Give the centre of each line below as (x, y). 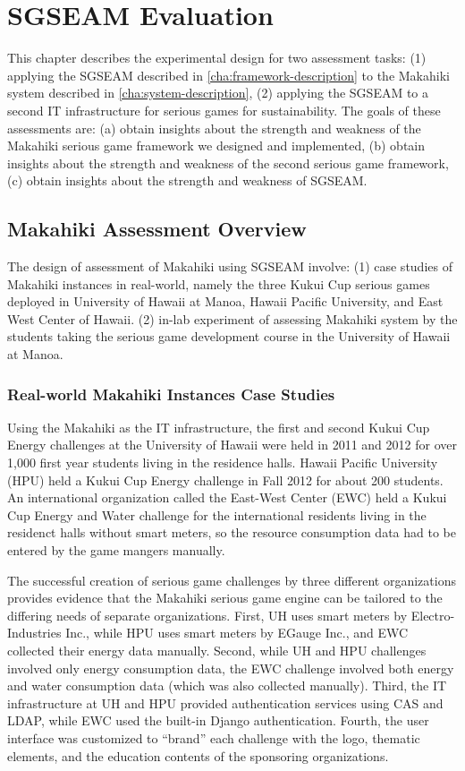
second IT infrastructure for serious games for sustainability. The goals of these (224, 110)
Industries (34, 633)
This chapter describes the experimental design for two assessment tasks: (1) (217, 58)
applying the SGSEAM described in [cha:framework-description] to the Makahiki (228, 75)
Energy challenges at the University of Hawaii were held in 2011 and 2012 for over (232, 445)
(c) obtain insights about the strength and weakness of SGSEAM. (187, 180)
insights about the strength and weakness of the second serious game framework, (228, 163)
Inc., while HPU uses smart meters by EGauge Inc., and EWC (237, 633)
